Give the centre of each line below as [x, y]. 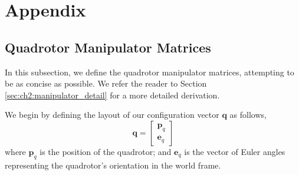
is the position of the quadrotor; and [106, 151]
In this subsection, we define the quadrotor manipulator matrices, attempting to [149, 72]
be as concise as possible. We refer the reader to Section [106, 83]
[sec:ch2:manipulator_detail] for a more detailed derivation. [112, 95]
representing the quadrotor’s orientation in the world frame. [113, 165]
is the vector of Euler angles [235, 151]
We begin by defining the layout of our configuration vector [112, 115]
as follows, [248, 115]
